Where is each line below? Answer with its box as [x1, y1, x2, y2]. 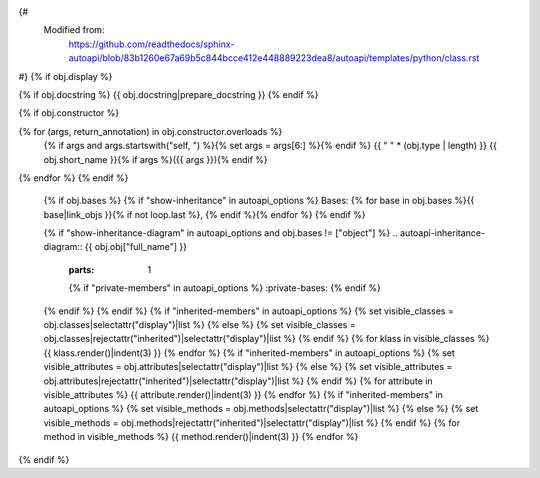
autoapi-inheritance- [400, 227, 485, 239]
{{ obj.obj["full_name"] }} [84, 241, 188, 253]
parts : [68, 263, 95, 275]
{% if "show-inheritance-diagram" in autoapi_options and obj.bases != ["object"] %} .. [43, 227, 399, 239]
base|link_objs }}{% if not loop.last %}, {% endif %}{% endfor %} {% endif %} [43, 208, 366, 220]
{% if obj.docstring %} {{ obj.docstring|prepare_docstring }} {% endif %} [18, 88, 319, 100]
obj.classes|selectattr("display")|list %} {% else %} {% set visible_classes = [43, 319, 356, 331]
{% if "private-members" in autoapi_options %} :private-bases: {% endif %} [68, 282, 382, 294]
